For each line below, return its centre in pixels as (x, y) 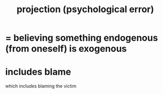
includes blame (38, 72)
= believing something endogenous (82, 38)
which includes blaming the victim (41, 86)
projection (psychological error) (85, 9)
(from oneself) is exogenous (66, 49)
